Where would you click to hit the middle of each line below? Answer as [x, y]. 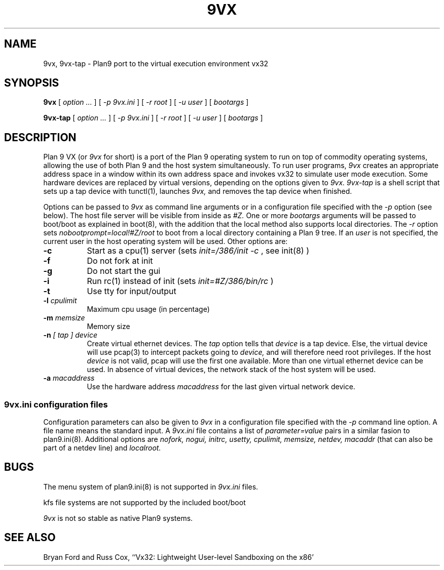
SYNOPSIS [32, 83]
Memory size [108, 327]
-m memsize [64, 318]
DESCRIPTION [40, 137]
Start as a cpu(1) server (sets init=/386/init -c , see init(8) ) [198, 251]
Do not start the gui [124, 271]
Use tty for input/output [132, 291]
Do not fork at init [120, 261]
